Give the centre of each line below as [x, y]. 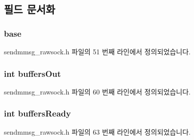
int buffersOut [33, 73]
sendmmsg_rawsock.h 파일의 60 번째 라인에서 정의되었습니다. [97, 91]
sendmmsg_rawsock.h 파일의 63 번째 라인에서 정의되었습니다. [97, 131]
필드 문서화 [30, 9]
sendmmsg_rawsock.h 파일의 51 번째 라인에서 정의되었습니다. [97, 51]
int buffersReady [37, 113]
